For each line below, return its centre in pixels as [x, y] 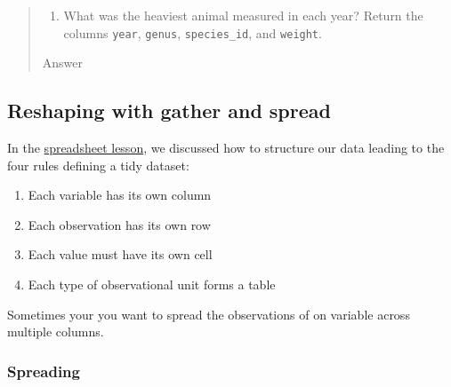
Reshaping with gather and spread [169, 111]
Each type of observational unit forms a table [152, 284]
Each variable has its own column [120, 195]
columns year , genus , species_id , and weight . [193, 32]
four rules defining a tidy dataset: [98, 165]
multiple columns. [56, 332]
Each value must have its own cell [120, 254]
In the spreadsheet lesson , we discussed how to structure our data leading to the [226, 148]
